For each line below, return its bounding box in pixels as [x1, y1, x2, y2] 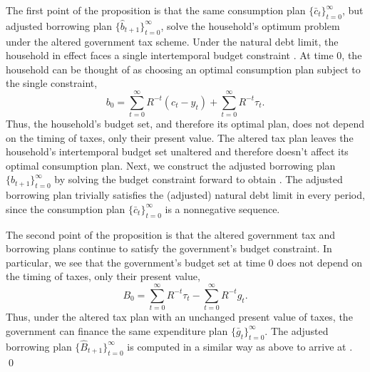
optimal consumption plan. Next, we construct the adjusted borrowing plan [6, 157, 336, 172]
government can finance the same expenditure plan [6, 323, 228, 338]
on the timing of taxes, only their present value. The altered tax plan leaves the [6, 130, 354, 145]
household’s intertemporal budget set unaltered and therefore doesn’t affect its [6, 144, 349, 159]
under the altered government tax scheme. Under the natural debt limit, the [6, 33, 339, 48]
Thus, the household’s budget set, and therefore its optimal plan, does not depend [6, 116, 365, 131]
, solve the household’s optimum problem [160, 18, 340, 33]
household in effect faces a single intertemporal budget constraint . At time [6, 48, 334, 63]
